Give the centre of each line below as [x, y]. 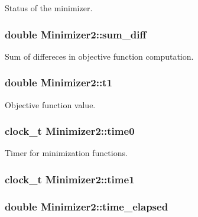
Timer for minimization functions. [66, 153]
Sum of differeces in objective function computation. [99, 56]
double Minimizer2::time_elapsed [87, 206]
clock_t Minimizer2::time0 [70, 131]
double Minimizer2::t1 [59, 82]
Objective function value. [50, 104]
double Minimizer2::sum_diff [76, 34]
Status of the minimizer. [49, 8]
